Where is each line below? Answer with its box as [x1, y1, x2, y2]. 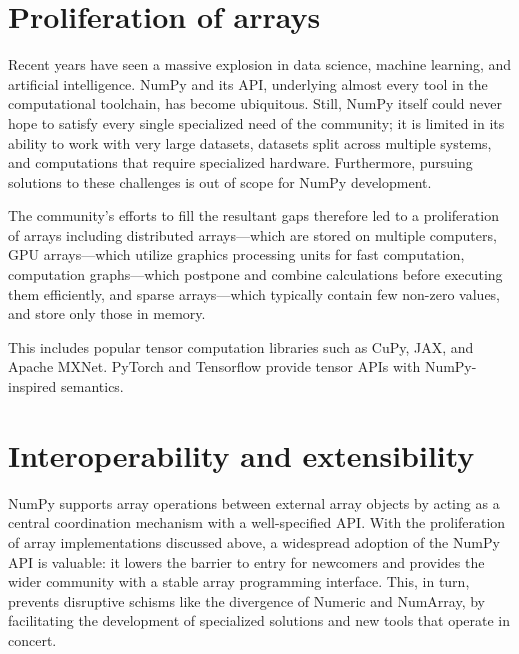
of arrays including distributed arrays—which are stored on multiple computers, [8, 224, 497, 245]
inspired [8, 376, 57, 397]
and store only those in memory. [8, 303, 206, 324]
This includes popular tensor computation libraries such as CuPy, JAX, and [8, 336, 474, 357]
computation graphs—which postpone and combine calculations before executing [8, 264, 503, 285]
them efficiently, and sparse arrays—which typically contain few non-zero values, [8, 283, 500, 304]
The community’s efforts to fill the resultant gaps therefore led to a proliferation [8, 205, 499, 226]
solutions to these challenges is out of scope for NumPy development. [8, 171, 432, 192]
